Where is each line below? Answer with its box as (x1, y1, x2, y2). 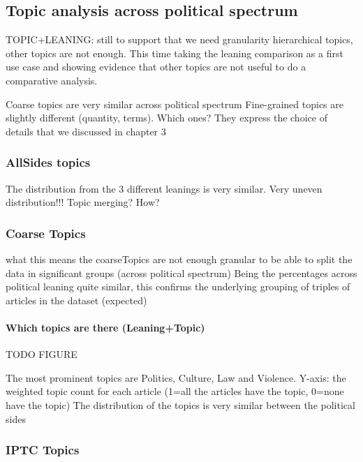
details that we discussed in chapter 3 (6, 124, 166, 138)
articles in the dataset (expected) (6, 292, 147, 307)
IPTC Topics (6, 441, 80, 459)
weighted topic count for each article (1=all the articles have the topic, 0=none (6, 384, 344, 398)
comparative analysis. (6, 73, 98, 87)
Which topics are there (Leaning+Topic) (6, 320, 205, 334)
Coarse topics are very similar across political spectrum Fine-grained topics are (6, 96, 344, 111)
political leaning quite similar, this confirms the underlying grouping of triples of (6, 279, 350, 294)
